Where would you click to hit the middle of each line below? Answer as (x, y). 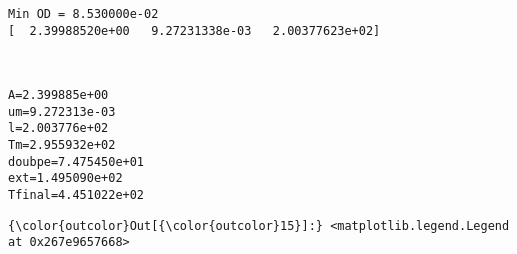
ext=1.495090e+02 (65, 178)
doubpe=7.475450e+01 (76, 161)
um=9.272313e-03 (62, 111)
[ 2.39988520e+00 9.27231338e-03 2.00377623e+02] (194, 30)
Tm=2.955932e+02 (62, 144)
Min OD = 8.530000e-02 (83, 14)
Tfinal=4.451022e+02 (76, 194)
